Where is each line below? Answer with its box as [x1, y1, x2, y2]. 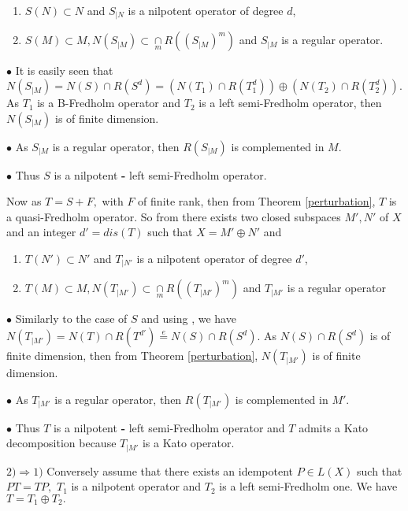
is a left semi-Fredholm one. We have [219, 478, 398, 494]
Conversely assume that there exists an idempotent [46, 462, 294, 479]
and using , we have [141, 310, 236, 327]
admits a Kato [299, 419, 369, 435]
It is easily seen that [15, 62, 113, 79]
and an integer [6, 224, 76, 240]
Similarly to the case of [15, 310, 128, 327]
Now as [6, 193, 42, 209]
